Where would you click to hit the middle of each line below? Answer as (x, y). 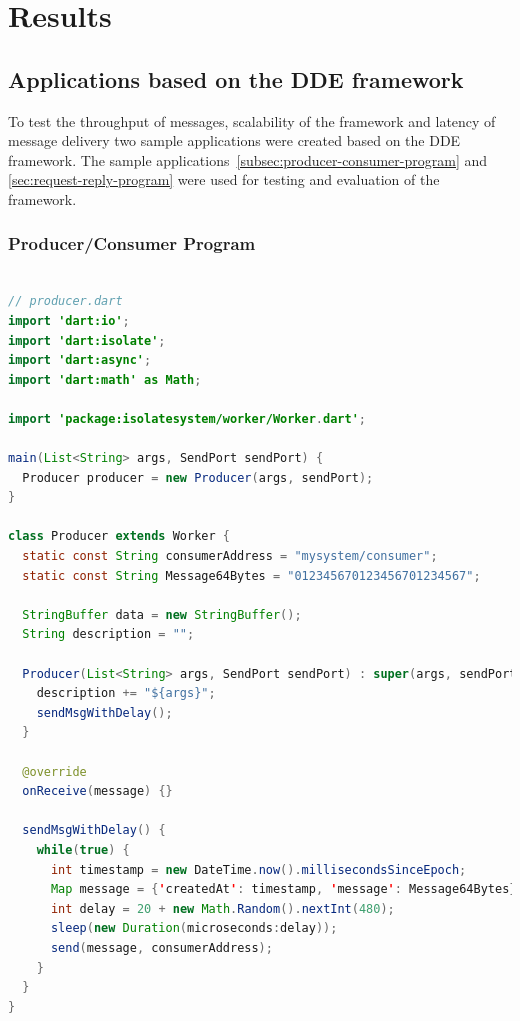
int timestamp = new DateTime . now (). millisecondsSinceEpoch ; (258, 869)
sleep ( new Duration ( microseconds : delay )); (194, 928)
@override (54, 771)
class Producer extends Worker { (119, 536)
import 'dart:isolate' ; (87, 340)
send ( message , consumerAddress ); (161, 947)
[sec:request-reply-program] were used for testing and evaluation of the (224, 179)
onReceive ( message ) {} (97, 791)
